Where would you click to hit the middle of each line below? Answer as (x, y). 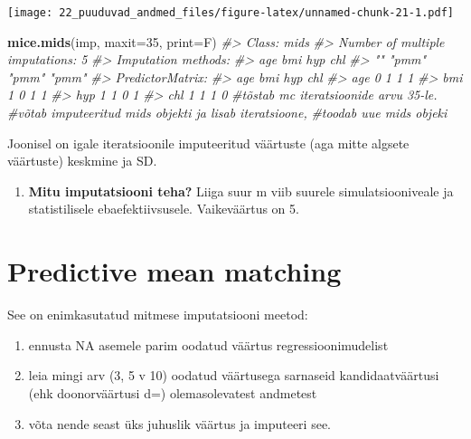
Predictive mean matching (174, 271)
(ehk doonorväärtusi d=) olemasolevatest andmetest (173, 392)
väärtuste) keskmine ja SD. (82, 161)
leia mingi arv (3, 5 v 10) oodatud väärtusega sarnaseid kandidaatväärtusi (234, 375)
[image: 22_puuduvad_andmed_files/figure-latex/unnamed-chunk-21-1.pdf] (231, 13)
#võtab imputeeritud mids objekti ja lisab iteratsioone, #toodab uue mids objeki (227, 113)
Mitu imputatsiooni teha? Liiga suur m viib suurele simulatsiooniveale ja (241, 191)
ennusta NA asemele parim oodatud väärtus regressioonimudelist (208, 344)
